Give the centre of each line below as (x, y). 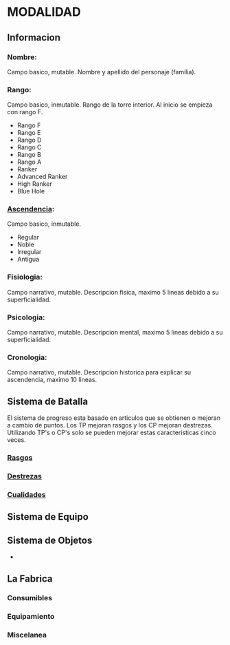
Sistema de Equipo (48, 517)
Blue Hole (31, 191)
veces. (16, 440)
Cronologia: (27, 357)
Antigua (28, 260)
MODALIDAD (44, 12)
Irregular (29, 252)
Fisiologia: (25, 277)
